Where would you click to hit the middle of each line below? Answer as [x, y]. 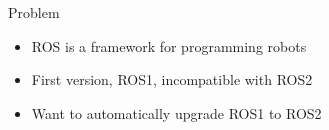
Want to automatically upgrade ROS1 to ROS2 [176, 112]
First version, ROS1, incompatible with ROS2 [172, 79]
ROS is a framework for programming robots [169, 45]
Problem [34, 12]
